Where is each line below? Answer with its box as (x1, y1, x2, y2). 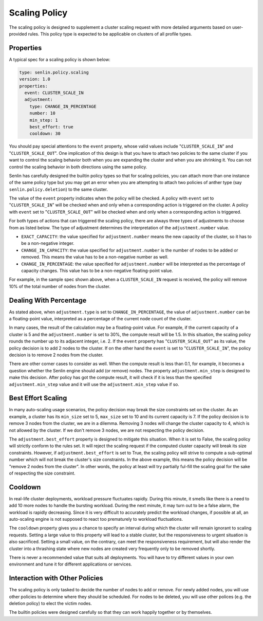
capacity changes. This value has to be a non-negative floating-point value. (21, 268, 173, 274)
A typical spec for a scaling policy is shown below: (9, 56, 111, 62)
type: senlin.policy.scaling (19, 70, 89, 75)
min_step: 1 (29, 117, 58, 123)
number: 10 (29, 110, 56, 116)
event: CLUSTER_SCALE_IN (24, 90, 84, 95)
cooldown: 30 (29, 131, 61, 136)
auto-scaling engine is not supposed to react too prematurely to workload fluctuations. (9, 516, 183, 522)
